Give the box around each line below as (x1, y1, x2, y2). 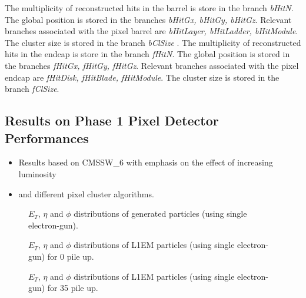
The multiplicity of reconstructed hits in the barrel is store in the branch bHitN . (5, 2, 294, 14)
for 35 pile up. (47, 282, 98, 294)
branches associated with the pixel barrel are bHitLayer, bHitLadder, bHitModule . (5, 25, 298, 37)
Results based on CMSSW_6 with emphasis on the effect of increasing (18, 156, 273, 168)
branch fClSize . (5, 82, 59, 95)
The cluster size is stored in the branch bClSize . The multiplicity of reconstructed (5, 36, 301, 48)
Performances (5, 128, 89, 147)
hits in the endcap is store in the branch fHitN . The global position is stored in (5, 48, 290, 60)
